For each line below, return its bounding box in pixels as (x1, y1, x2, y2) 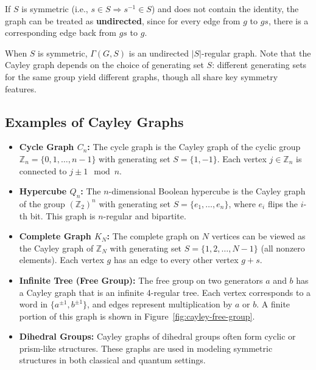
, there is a (268, 14, 309, 27)
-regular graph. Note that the (201, 46, 311, 59)
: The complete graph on (107, 230, 200, 242)
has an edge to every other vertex (113, 253, 239, 266)
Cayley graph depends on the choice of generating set (5, 58, 204, 71)
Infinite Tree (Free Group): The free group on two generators (19, 273, 263, 286)
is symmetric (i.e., (21, 2, 88, 15)
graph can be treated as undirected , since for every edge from (5, 14, 241, 27)
